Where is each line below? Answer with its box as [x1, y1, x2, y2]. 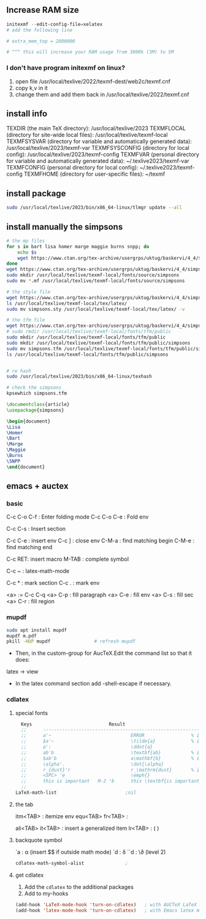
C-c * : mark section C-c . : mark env [6, 579, 100, 587]
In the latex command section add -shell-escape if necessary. [15, 680, 172, 687]
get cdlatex [15, 871, 44, 878]
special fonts [15, 709, 48, 716]
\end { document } [6, 464, 45, 470]
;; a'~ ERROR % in [21, 732, 202, 739]
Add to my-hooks [24, 890, 69, 897]
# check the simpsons [6, 385, 62, 391]
